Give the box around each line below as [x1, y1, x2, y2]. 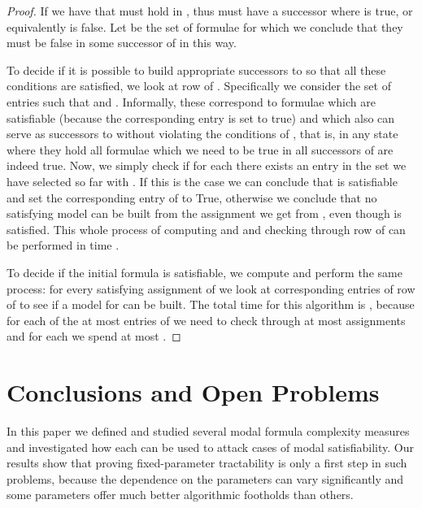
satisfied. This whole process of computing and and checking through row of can [7, 220, 406, 237]
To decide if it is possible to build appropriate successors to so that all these [7, 61, 386, 78]
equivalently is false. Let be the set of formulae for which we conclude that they [7, 18, 403, 35]
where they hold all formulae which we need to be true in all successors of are [7, 141, 394, 158]
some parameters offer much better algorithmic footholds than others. [7, 486, 354, 503]
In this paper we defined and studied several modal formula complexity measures [7, 423, 410, 439]
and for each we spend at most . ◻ [7, 328, 181, 345]
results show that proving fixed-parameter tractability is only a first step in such [7, 454, 407, 471]
